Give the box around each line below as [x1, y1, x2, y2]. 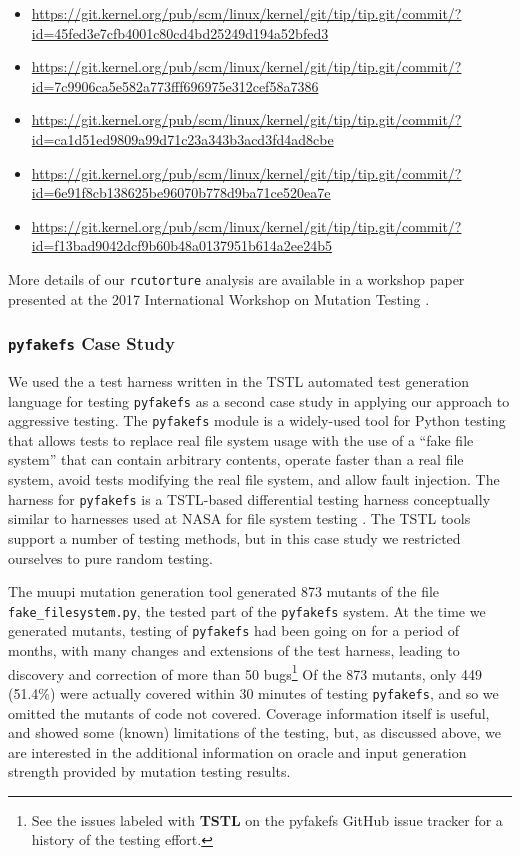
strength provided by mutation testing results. [8, 761, 291, 782]
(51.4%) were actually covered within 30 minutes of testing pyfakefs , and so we [8, 682, 499, 703]
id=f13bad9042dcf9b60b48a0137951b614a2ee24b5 [31, 235, 333, 256]
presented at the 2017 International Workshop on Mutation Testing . [8, 288, 430, 309]
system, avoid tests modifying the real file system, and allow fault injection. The [8, 469, 500, 490]
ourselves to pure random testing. [8, 547, 213, 568]
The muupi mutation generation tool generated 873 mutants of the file [8, 581, 440, 602]
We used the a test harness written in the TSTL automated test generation [8, 370, 470, 391]
